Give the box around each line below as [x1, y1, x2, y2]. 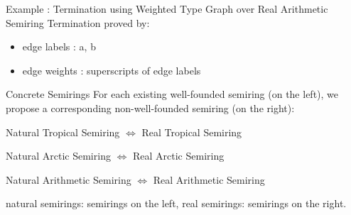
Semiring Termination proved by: [6, 15, 150, 30]
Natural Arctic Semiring [6, 148, 111, 163]
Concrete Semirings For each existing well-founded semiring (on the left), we [6, 87, 339, 101]
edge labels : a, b [22, 39, 96, 54]
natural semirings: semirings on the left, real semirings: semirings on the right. [6, 196, 347, 211]
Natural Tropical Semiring [6, 124, 120, 139]
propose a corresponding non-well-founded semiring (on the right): [6, 100, 295, 115]
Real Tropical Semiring [141, 124, 242, 139]
